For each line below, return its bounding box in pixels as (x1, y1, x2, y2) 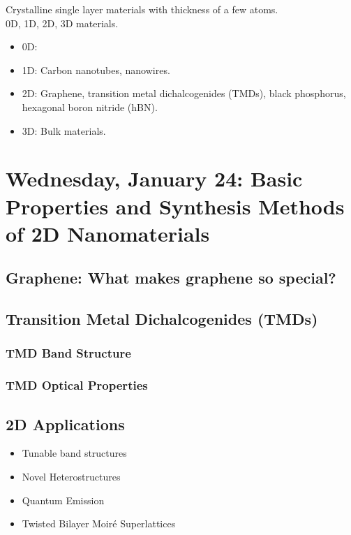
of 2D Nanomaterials (6, 219, 210, 247)
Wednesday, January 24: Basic (6, 164, 303, 193)
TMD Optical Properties (6, 376, 148, 394)
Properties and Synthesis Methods (6, 191, 345, 220)
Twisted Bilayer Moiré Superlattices (22, 516, 176, 531)
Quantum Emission (22, 492, 105, 507)
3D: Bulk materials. (22, 123, 106, 138)
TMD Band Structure (6, 344, 131, 362)
